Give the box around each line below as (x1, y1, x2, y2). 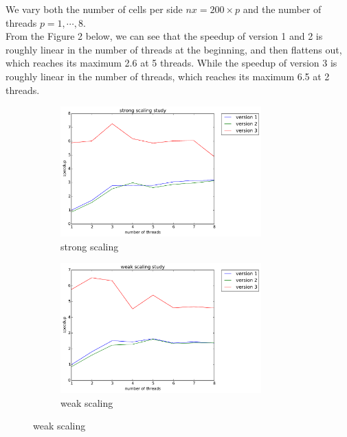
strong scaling (60, 239, 119, 253)
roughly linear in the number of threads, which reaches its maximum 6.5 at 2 (5, 69, 330, 83)
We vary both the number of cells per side (5, 2, 183, 16)
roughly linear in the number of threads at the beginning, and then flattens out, (5, 42, 342, 56)
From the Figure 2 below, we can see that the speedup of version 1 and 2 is (5, 29, 323, 43)
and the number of (243, 2, 322, 16)
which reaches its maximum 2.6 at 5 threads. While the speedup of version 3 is (5, 56, 337, 70)
